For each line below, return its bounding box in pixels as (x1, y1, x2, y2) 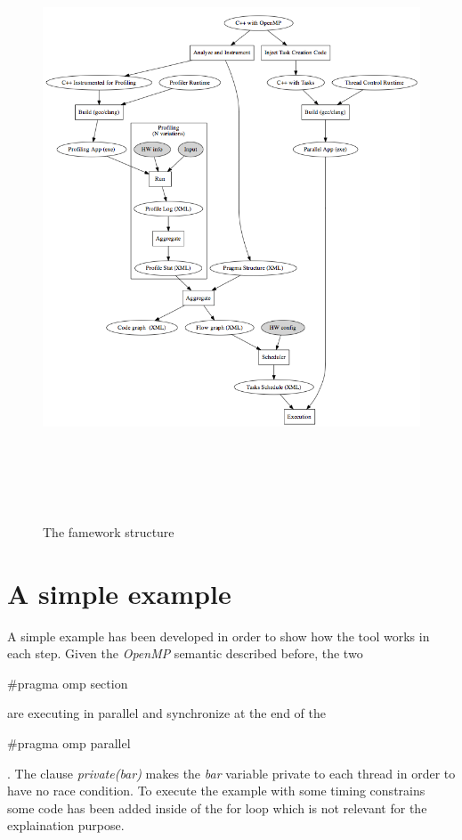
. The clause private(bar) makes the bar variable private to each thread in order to (7, 763, 456, 782)
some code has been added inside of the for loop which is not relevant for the (7, 798, 427, 817)
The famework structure (43, 522, 174, 541)
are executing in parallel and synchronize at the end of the (7, 704, 326, 722)
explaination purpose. (7, 816, 125, 835)
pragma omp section (17, 673, 128, 692)
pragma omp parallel (17, 734, 131, 752)
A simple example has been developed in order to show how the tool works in (7, 626, 430, 645)
